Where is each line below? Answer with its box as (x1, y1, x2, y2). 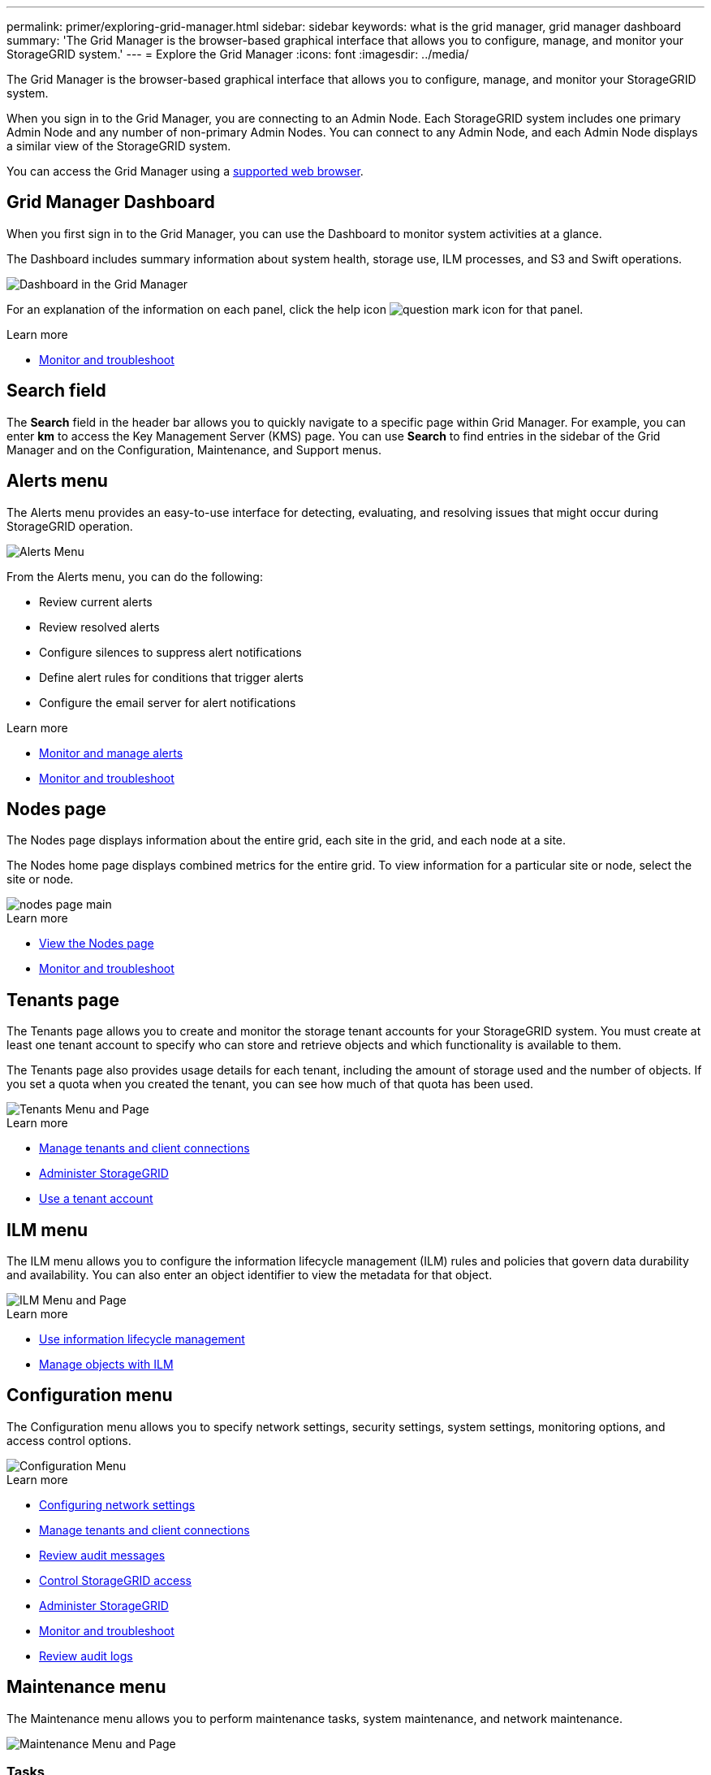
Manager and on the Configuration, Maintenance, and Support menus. (6, 442, 382, 457)
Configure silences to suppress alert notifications (39, 644, 302, 659)
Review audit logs (39, 1648, 133, 1663)
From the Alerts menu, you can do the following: (6, 569, 263, 584)
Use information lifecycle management (39, 1332, 245, 1347)
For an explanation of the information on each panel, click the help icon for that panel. (6, 302, 584, 316)
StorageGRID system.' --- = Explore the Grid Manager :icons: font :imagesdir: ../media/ (6, 47, 469, 61)
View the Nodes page (39, 936, 154, 951)
